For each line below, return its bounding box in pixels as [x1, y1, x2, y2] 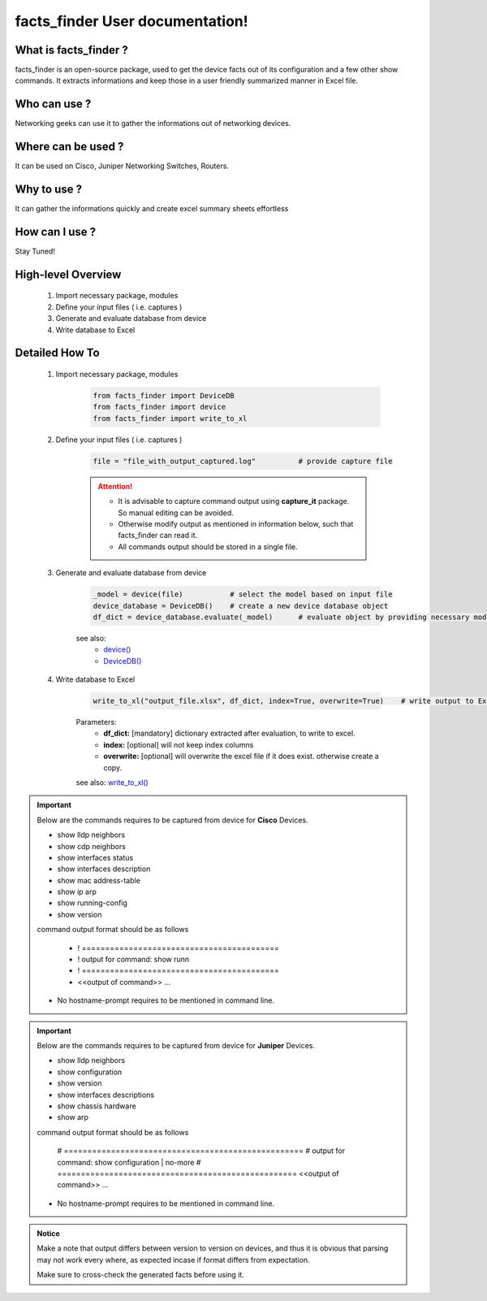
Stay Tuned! [15, 246, 56, 256]
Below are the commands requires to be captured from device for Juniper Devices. [37, 1041, 316, 1050]
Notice [37, 1229, 60, 1238]
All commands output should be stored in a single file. [118, 541, 298, 552]
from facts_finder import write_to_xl [93, 414, 248, 423]
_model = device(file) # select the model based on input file [93, 590, 393, 599]
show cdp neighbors [57, 841, 126, 851]
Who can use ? [15, 98, 92, 111]
